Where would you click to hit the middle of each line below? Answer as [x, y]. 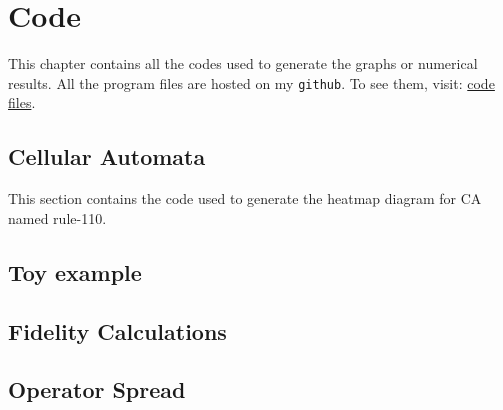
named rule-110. [57, 217]
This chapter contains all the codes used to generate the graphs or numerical [243, 63]
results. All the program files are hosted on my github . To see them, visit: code [251, 82]
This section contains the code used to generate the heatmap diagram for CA [245, 198]
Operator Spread [97, 389]
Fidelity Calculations [117, 330]
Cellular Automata [107, 156]
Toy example [75, 271]
